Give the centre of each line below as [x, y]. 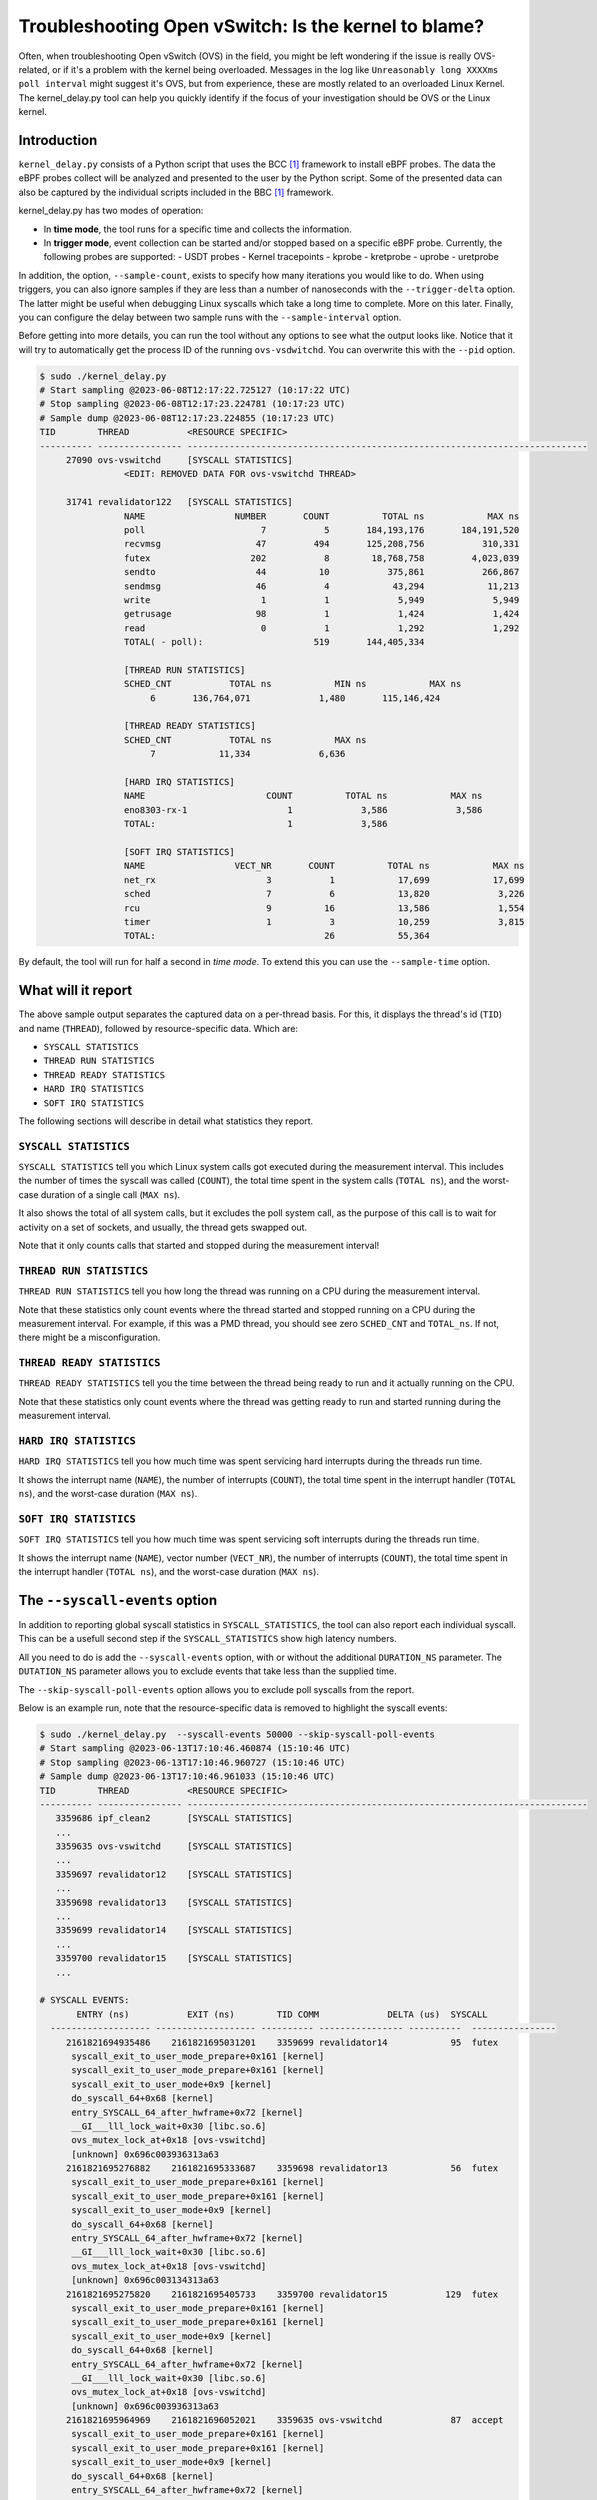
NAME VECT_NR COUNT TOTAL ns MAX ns [324, 866]
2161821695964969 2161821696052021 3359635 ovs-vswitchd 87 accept [284, 2420]
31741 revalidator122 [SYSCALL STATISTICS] [179, 502]
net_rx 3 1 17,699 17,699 [324, 879]
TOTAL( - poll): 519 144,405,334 [274, 642]
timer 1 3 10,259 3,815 [324, 921]
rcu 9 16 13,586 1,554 [324, 908]
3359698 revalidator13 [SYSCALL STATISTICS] [174, 1902]
